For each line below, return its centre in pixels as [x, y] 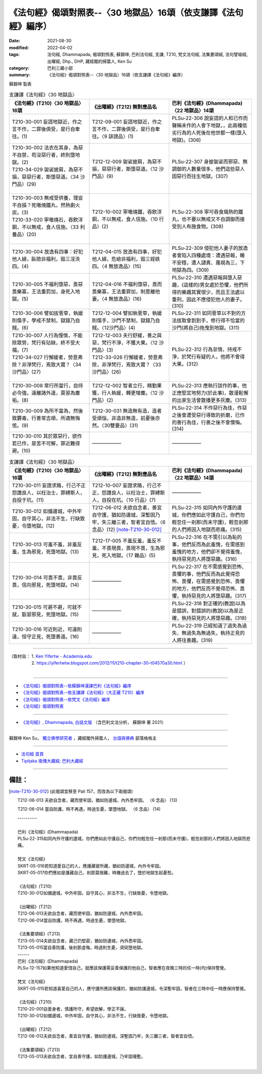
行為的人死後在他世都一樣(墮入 [212, 133]
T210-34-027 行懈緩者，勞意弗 [47, 357]
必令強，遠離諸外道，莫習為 [43, 393]
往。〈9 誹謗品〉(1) [113, 136]
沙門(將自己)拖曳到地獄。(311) [206, 328]
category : [19, 68]
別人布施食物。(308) [200, 226]
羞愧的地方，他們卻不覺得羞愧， [208, 552]
